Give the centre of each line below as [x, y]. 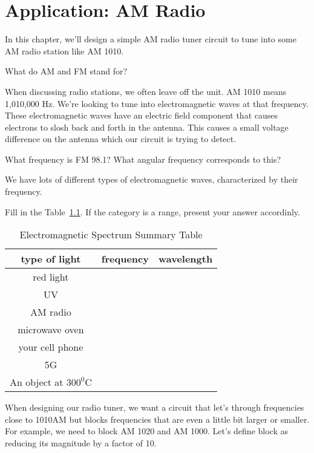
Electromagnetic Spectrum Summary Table [111, 235]
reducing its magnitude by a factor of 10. [81, 443]
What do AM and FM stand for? [66, 71]
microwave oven [51, 330]
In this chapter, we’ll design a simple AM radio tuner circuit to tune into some [151, 39]
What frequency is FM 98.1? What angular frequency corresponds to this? [143, 159]
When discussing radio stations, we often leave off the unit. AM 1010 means [146, 91]
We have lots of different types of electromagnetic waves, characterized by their [152, 179]
